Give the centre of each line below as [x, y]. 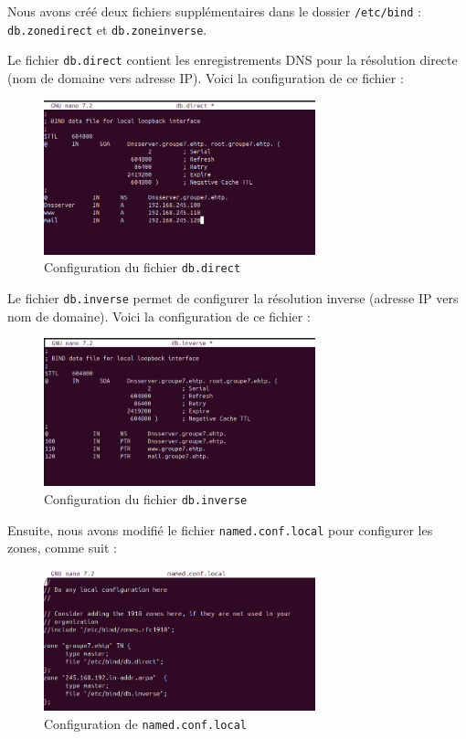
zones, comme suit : [62, 548]
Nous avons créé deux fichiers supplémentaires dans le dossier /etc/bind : [214, 11]
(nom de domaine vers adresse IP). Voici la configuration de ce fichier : [206, 77]
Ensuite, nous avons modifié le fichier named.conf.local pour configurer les [220, 529]
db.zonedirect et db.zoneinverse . [107, 29]
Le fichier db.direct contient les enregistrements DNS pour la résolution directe [233, 60]
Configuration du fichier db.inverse [146, 498]
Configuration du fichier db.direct [143, 267]
